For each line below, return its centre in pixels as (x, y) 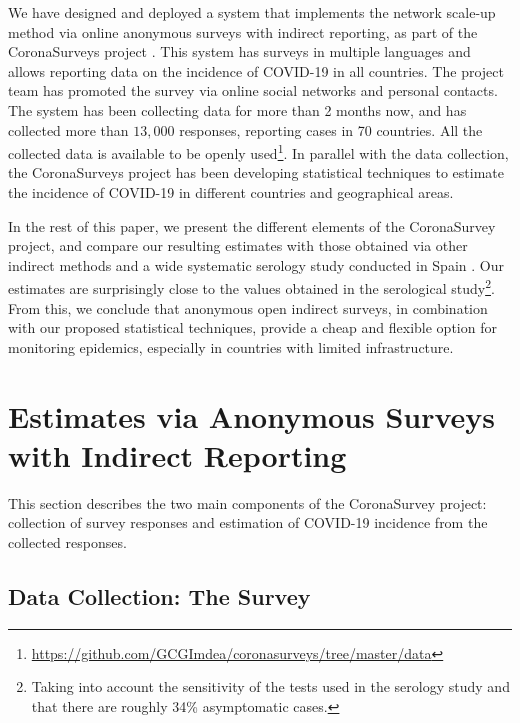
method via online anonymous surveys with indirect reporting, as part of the (243, 31)
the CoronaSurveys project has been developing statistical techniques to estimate (256, 172)
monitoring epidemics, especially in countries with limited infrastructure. (231, 346)
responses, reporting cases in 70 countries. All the (331, 129)
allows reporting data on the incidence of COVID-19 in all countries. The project (256, 70)
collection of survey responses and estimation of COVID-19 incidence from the (248, 522)
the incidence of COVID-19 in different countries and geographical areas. (231, 192)
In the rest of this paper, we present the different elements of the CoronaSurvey (252, 225)
